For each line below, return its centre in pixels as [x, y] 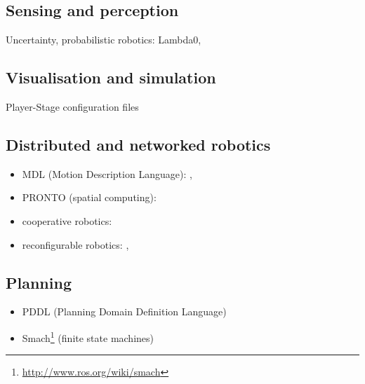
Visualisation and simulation [111, 77]
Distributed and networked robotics [138, 144]
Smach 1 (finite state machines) [88, 336]
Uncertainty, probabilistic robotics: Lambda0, [104, 40]
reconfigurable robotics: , [75, 244]
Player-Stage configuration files [72, 107]
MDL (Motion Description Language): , [107, 173]
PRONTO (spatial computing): [89, 197]
